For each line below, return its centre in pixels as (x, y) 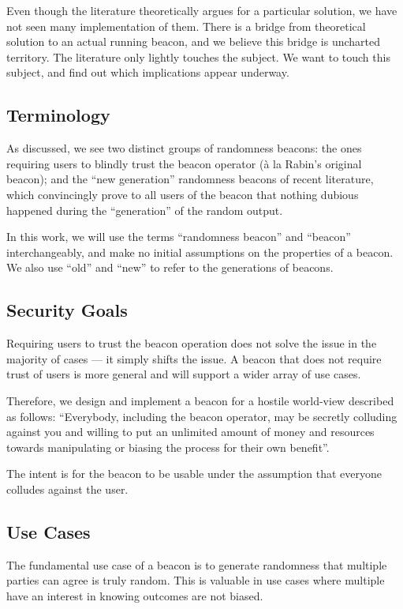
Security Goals (67, 310)
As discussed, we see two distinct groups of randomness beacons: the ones (184, 148)
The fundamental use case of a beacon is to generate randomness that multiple (197, 564)
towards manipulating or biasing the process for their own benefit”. (168, 447)
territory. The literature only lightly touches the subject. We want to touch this (198, 56)
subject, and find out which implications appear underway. (148, 72)
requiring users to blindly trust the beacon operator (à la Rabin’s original (184, 163)
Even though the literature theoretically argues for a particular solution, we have (202, 10)
